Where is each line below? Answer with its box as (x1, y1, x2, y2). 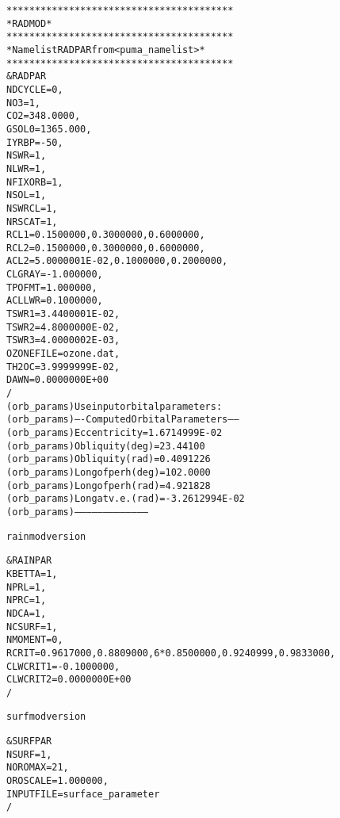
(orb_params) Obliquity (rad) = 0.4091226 (6, 453, 211, 465)
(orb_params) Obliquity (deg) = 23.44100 (6, 440, 205, 452)
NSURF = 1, (6, 748, 52, 760)
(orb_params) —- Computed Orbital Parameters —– (6, 414, 239, 426)
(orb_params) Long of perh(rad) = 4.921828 (6, 480, 211, 491)
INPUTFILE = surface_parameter (6, 788, 160, 800)
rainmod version (6, 530, 86, 542)
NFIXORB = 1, (6, 176, 63, 188)
